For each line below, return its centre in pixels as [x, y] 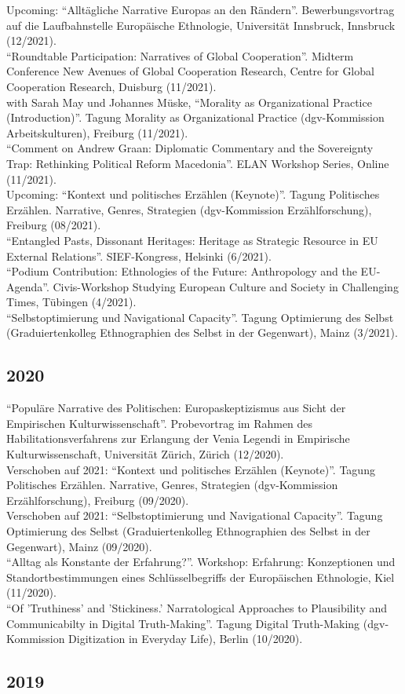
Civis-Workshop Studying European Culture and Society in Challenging [226, 286]
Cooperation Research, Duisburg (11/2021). [111, 86]
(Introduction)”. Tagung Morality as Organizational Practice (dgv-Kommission [195, 117]
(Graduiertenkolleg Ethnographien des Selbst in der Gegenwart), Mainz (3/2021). [202, 332]
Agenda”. [28, 286]
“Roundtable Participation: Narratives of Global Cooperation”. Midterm [180, 55]
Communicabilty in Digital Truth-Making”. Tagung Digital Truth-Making [183, 623]
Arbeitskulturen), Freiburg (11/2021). [97, 132]
